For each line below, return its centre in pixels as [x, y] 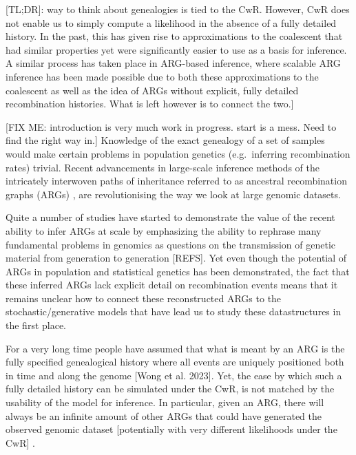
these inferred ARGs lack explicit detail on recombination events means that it [172, 285]
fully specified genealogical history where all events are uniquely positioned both [175, 362]
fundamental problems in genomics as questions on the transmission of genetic [171, 244]
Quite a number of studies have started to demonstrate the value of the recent [170, 217]
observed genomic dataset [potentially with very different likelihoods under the [171, 429]
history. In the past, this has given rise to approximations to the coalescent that [174, 36]
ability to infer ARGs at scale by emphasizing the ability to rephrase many [164, 230]
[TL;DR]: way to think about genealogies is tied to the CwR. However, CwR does [178, 9]
